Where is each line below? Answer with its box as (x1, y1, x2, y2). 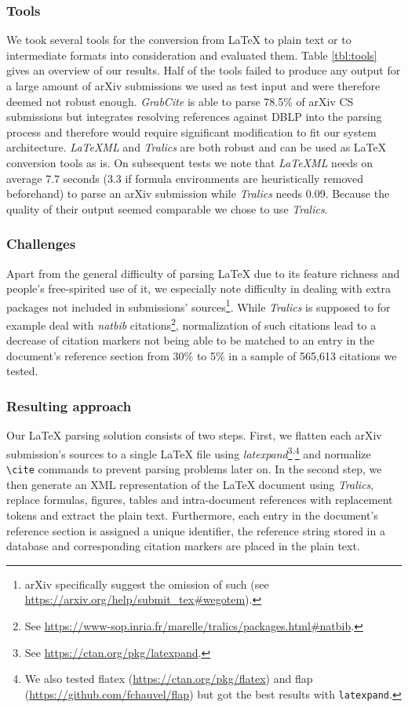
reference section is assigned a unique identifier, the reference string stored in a (6, 522, 385, 538)
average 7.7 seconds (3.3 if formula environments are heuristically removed (6, 170, 364, 186)
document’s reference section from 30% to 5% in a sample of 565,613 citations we (6, 347, 397, 363)
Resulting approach (6, 396, 132, 415)
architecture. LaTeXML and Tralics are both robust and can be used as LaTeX (6, 139, 387, 155)
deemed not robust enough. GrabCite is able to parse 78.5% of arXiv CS (6, 93, 354, 109)
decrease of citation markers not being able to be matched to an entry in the (6, 332, 375, 349)
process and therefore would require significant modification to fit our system (6, 123, 377, 140)
